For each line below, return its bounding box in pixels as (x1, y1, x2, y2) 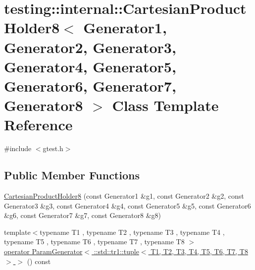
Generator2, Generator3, (4, 37, 176, 57)
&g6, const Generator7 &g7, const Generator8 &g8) (4, 210, 161, 220)
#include (4, 143, 32, 154)
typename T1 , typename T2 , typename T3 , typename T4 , (40, 226, 225, 237)
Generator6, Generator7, (4, 75, 176, 96)
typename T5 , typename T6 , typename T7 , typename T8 (4, 236, 185, 247)
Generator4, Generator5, (4, 56, 176, 76)
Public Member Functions (4, 167, 140, 183)
